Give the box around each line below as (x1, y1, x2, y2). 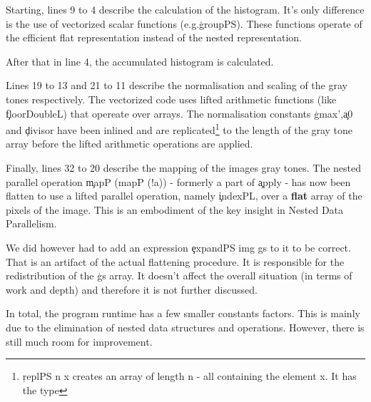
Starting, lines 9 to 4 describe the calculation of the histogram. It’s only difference (6, 2, 365, 16)
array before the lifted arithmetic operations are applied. (6, 136, 253, 151)
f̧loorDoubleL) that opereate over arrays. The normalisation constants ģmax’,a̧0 (6, 105, 353, 120)
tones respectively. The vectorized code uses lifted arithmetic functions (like (6, 91, 337, 106)
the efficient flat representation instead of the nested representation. (6, 30, 303, 45)
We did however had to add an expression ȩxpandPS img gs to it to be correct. (6, 239, 351, 254)
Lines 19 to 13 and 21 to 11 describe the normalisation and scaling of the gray (6, 78, 347, 93)
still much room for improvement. (6, 334, 153, 349)
